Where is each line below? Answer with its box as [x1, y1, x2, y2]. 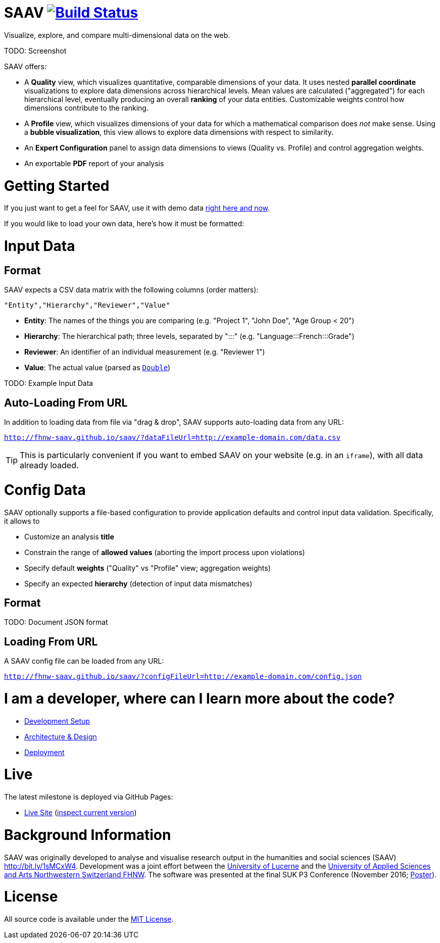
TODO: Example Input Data [4, 379, 93, 388]
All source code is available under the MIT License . [4, 915, 174, 924]
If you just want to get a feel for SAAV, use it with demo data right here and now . [4, 204, 270, 213]
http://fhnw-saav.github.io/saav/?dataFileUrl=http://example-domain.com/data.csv [4, 433, 340, 442]
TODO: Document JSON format [4, 618, 108, 627]
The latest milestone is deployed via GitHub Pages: [4, 792, 173, 802]
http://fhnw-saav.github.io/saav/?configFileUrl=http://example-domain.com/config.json [4, 672, 362, 681]
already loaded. [20, 460, 79, 471]
